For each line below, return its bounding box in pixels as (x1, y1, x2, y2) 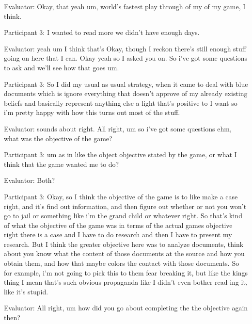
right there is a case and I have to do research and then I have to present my (4, 229, 232, 240)
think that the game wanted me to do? (4, 159, 119, 169)
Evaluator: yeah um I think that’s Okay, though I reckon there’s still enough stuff (4, 43, 246, 53)
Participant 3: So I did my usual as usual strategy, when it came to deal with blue (4, 79, 248, 89)
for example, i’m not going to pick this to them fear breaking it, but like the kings (4, 267, 248, 277)
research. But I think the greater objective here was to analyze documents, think (4, 239, 244, 249)
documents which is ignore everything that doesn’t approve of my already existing (4, 88, 248, 98)
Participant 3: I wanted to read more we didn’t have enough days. (4, 27, 200, 37)
